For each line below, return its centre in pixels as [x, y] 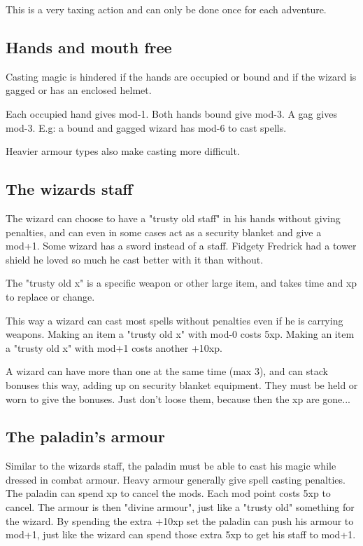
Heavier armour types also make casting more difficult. [123, 151]
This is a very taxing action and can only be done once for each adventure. [166, 9]
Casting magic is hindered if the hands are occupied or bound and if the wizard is [181, 76]
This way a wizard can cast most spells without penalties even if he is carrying [175, 320]
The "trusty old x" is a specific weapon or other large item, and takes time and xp [181, 283]
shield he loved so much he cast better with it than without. [135, 259]
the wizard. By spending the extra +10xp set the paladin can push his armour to [180, 520]
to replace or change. [50, 296]
